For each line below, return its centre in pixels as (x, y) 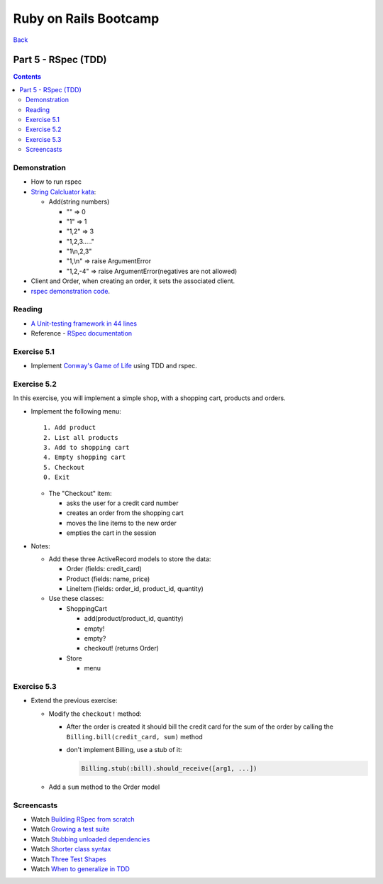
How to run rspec (56, 182)
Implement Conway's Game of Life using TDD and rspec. (114, 366)
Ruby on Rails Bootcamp (86, 18)
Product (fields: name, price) (108, 579)
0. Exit (57, 477)
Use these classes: (76, 599)
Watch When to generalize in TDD (81, 868)
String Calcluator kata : (63, 192)
